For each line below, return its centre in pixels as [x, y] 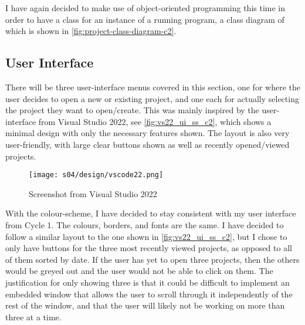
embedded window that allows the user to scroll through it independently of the [149, 294]
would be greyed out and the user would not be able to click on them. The [139, 271]
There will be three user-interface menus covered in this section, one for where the [153, 87]
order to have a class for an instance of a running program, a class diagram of [145, 19]
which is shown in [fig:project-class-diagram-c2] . [91, 31]
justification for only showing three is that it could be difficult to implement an [148, 282]
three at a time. [33, 316]
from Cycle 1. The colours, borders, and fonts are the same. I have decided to [145, 224]
